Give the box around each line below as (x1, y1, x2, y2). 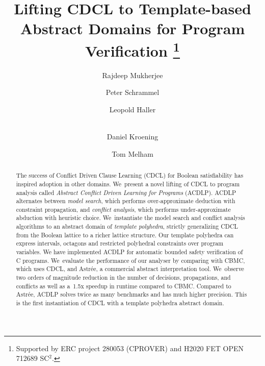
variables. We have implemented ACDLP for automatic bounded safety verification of (16, 248, 243, 256)
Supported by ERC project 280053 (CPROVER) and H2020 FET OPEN (16, 343, 244, 353)
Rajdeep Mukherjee (102, 69, 163, 80)
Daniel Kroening (107, 131, 158, 142)
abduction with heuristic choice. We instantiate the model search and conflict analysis (16, 213, 245, 222)
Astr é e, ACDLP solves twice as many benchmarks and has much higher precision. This (16, 290, 247, 299)
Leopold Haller (109, 104, 156, 115)
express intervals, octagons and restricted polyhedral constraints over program (16, 239, 224, 248)
